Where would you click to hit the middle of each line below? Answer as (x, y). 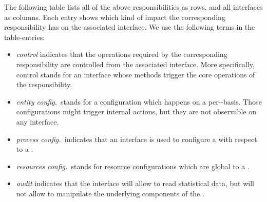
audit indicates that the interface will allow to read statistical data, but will (135, 183)
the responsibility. (44, 84)
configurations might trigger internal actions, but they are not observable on (136, 112)
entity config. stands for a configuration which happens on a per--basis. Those (139, 101)
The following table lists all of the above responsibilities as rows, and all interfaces (133, 7)
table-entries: (25, 37)
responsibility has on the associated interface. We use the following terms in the (130, 27)
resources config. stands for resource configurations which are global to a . (133, 166)
